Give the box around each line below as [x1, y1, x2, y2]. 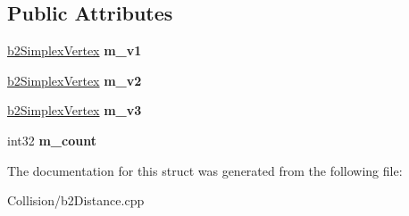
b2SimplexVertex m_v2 [7, 71, 142, 89]
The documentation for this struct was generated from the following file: [7, 161, 403, 179]
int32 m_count [7, 130, 96, 149]
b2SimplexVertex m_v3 [7, 101, 142, 120]
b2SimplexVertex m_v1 [7, 41, 142, 60]
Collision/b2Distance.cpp [7, 191, 145, 210]
